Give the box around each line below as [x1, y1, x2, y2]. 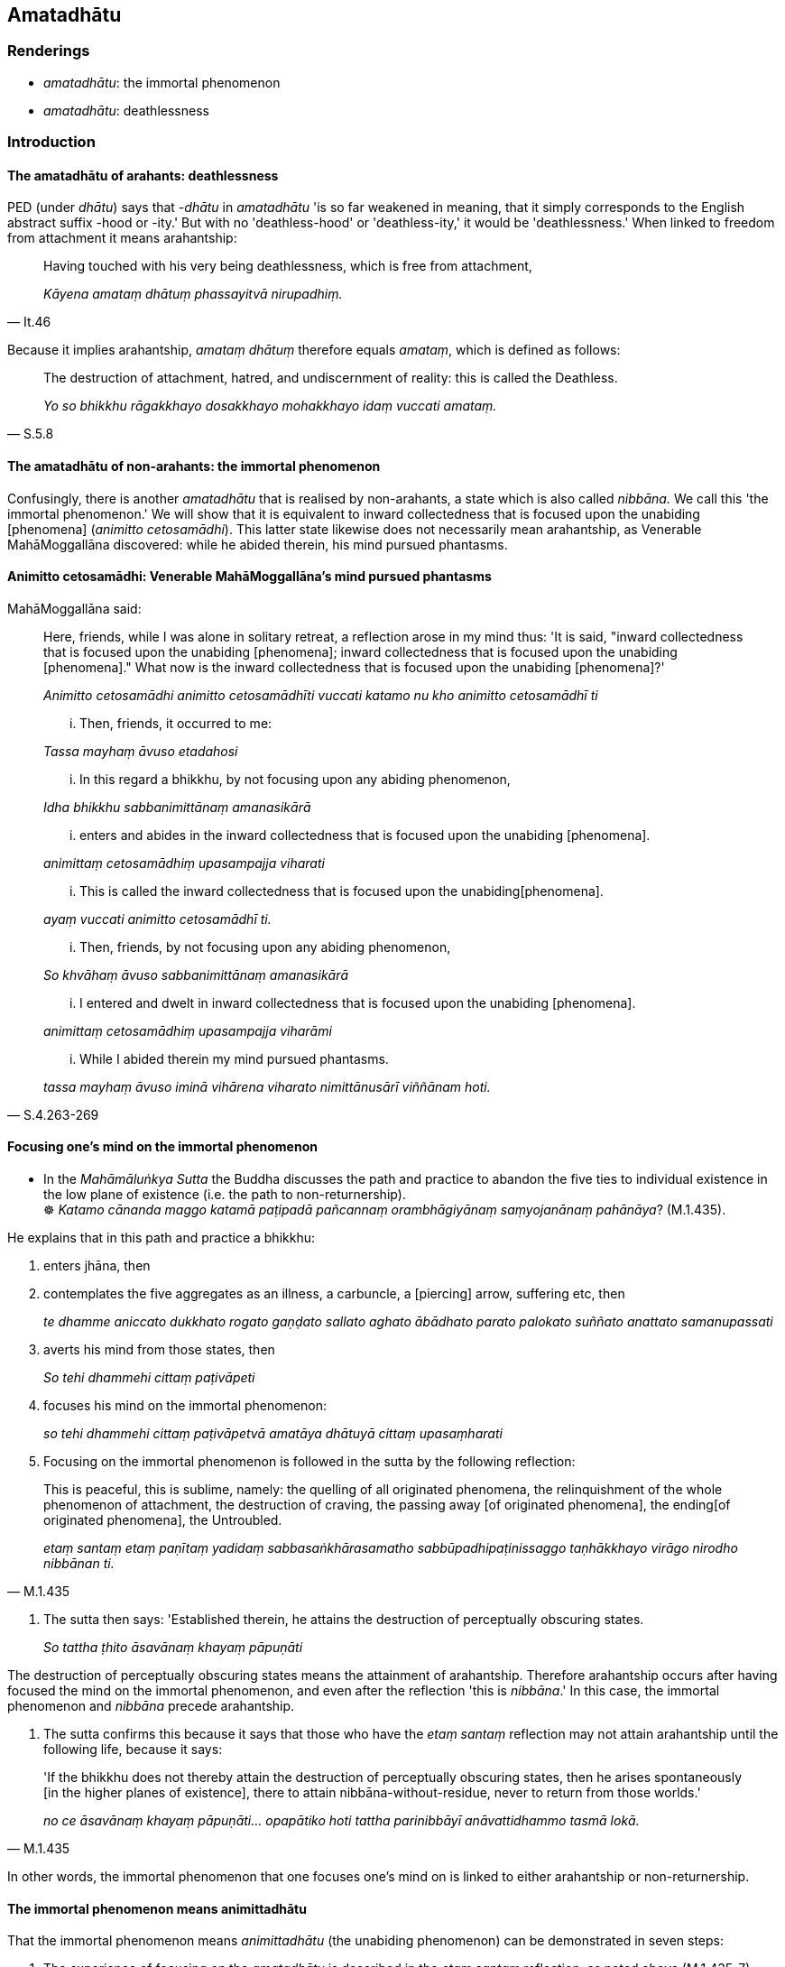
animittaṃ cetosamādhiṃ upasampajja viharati [43, 854, 325, 871]
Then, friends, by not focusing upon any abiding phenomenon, [79, 938, 451, 955]
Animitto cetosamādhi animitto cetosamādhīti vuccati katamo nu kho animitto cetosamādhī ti [43, 687, 598, 703]
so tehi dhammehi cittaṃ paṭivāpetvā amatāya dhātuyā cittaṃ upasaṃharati [43, 1426, 503, 1442]
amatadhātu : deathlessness [43, 102, 209, 118]
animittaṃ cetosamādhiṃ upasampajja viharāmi [43, 1022, 332, 1039]
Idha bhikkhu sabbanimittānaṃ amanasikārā [43, 799, 311, 815]
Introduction [7, 133, 96, 152]
